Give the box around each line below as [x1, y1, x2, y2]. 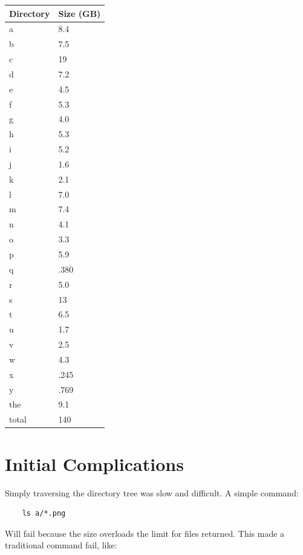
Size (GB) [58, 7, 101, 19]
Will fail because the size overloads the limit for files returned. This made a [5, 527, 285, 539]
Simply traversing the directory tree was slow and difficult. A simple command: [5, 486, 299, 499]
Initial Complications [5, 451, 184, 476]
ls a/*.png [22, 509, 66, 518]
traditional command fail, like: [5, 539, 117, 551]
